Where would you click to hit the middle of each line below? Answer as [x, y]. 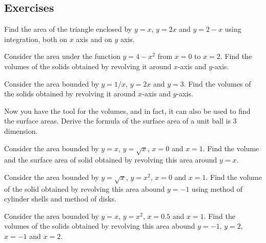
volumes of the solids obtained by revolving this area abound [100, 226]
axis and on [94, 39]
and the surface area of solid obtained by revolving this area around [111, 160]
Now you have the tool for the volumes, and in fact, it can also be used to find [127, 110]
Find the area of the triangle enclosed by [68, 29]
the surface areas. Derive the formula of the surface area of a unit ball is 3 [120, 121]
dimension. [21, 130]
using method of [217, 188]
